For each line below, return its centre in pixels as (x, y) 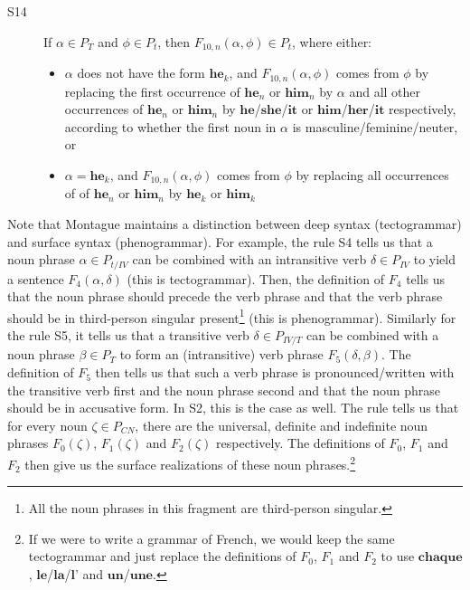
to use (398, 556)
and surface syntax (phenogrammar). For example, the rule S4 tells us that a (220, 241)
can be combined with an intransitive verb (249, 259)
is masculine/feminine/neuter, (375, 126)
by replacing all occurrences (372, 174)
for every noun (47, 425)
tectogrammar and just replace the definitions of (162, 556)
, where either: (332, 41)
